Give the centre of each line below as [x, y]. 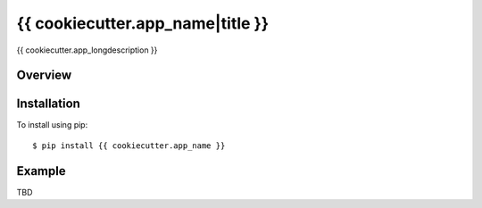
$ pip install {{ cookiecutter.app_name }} [129, 146]
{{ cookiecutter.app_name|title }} [143, 23]
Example [41, 171]
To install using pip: [52, 125]
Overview [44, 75]
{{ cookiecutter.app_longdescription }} [87, 50]
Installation [48, 104]
